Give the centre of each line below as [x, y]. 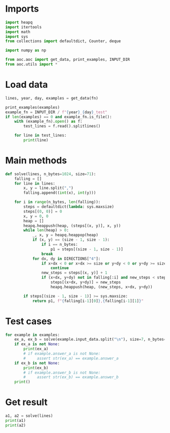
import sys [17, 37]
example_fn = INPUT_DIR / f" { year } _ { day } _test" [56, 112]
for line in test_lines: [40, 136]
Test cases [29, 321]
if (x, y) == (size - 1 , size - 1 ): [71, 240]
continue [60, 268]
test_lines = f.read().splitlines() [62, 126]
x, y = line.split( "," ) [48, 188]
